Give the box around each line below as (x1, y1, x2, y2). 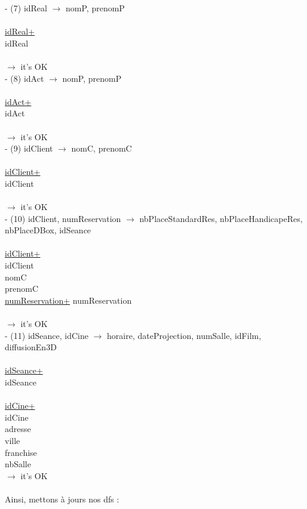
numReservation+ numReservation (5, 294, 132, 306)
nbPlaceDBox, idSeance (5, 224, 91, 236)
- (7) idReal (5, 2, 47, 14)
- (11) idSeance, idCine (5, 329, 88, 341)
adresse (5, 422, 31, 435)
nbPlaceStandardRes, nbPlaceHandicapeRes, (139, 212, 303, 224)
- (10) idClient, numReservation (5, 212, 121, 224)
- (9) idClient (5, 142, 53, 155)
